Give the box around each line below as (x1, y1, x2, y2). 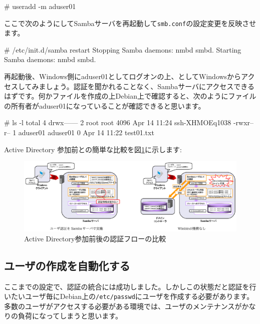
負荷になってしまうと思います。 (18, 310, 122, 321)
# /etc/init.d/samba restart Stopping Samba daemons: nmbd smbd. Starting (4, 44, 241, 55)
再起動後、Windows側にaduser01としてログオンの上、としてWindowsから (4, 71, 241, 82)
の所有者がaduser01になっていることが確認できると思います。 (4, 100, 205, 111)
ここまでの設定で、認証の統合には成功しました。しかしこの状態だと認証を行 (4, 281, 256, 291)
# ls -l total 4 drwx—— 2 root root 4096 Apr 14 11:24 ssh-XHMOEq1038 (4, 117, 231, 128)
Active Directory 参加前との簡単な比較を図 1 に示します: (4, 144, 182, 154)
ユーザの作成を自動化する (4, 257, 130, 273)
